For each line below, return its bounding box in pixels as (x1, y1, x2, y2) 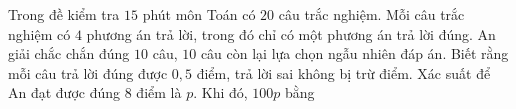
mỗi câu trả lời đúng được (8, 62, 168, 83)
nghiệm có (8, 23, 71, 44)
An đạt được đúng (8, 82, 121, 103)
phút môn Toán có (142, 4, 256, 24)
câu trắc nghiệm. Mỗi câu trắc (278, 4, 465, 24)
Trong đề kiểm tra (8, 4, 120, 24)
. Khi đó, (193, 82, 248, 103)
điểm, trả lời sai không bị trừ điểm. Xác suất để (196, 62, 491, 83)
